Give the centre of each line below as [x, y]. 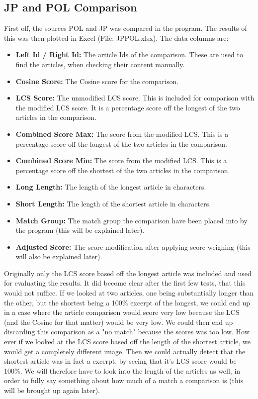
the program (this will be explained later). [80, 230]
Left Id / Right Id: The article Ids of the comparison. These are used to [129, 54]
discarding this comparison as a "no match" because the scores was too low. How [127, 332]
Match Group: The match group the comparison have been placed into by [131, 220]
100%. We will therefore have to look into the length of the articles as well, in [122, 370]
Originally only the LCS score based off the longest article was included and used [128, 273]
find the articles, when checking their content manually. [100, 64]
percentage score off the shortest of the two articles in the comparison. [123, 170]
